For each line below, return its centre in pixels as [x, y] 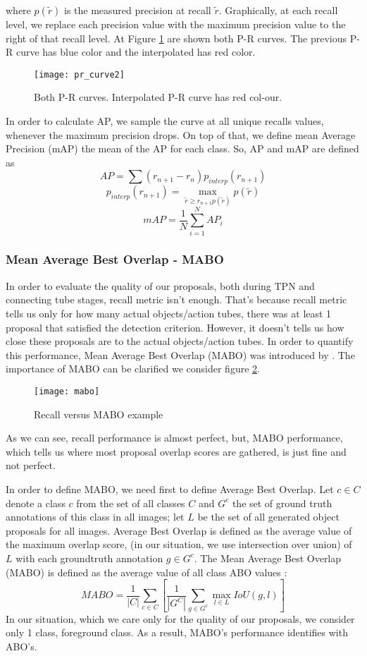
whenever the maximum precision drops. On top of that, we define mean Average [181, 134]
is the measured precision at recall [137, 10]
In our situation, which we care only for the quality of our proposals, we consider [180, 618]
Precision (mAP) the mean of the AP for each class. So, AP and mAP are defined [182, 148]
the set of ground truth [282, 503]
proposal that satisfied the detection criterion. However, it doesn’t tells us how [175, 327]
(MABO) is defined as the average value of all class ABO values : [147, 572]
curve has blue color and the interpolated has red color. [136, 52]
